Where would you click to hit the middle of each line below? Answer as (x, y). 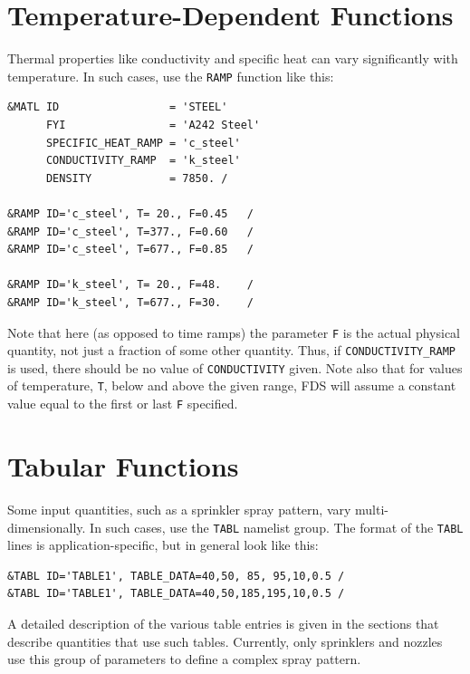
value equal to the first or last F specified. (123, 404)
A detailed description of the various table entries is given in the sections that (223, 623)
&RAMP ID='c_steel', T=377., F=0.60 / (131, 231)
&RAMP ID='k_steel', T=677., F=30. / (131, 302)
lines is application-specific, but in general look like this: (163, 545)
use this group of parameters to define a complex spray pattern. (184, 659)
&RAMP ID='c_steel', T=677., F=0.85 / (131, 250)
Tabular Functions (123, 465)
